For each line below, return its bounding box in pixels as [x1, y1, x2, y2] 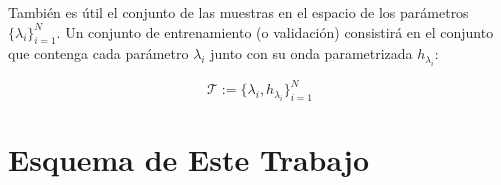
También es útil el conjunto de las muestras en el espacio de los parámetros [8, 2, 469, 22]
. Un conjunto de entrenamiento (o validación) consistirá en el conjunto [56, 21, 494, 42]
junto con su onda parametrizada [210, 43, 413, 64]
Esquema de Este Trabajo [8, 139, 369, 180]
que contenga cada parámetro [8, 43, 189, 64]
